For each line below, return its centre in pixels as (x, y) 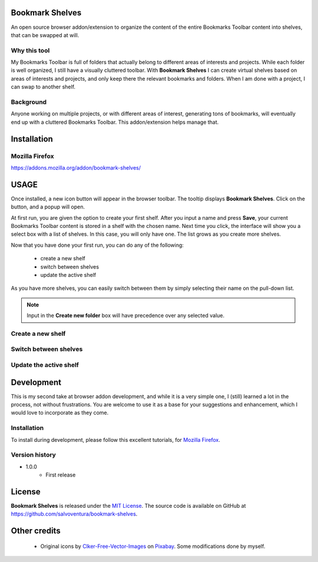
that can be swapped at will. (45, 35)
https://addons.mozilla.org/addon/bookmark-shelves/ (76, 167)
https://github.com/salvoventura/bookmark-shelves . (74, 514)
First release (61, 475)
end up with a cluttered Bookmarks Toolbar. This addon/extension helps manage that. (115, 122)
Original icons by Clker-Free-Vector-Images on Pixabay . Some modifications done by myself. (153, 546)
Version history (33, 455)
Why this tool (30, 50)
